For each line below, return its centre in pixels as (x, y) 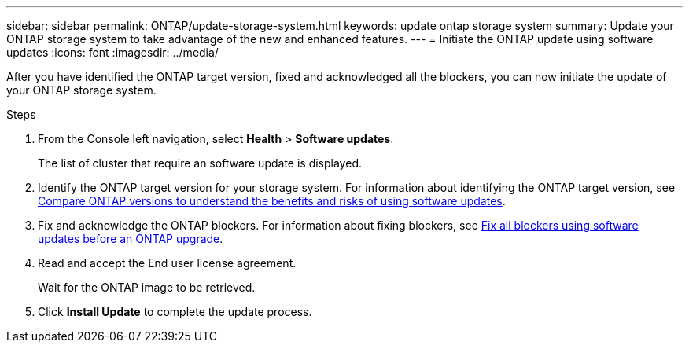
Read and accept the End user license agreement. (167, 263)
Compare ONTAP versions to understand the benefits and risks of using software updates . (272, 201)
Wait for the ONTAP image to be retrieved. (147, 287)
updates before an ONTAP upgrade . (131, 239)
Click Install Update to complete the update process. (175, 312)
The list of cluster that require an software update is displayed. (200, 163)
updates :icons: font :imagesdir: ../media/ (112, 52)
